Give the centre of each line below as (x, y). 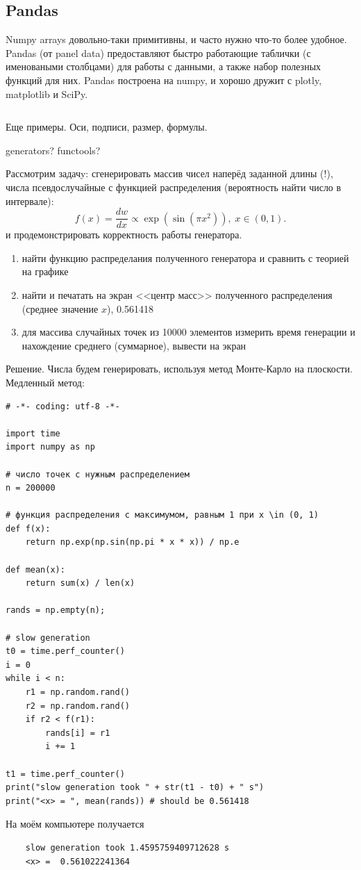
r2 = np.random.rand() (77, 706)
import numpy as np (50, 447)
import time (33, 433)
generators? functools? (53, 150)
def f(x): (28, 528)
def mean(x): (35, 569)
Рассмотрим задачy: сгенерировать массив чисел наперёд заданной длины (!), (169, 173)
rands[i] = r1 (78, 733)
